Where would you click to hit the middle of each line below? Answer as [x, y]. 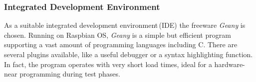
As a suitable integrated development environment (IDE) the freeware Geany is [125, 25]
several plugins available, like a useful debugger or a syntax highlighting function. [128, 54]
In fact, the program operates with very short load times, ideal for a [108, 64]
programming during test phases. [70, 74]
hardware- [230, 64]
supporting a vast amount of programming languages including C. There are [121, 44]
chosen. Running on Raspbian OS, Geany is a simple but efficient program [118, 35]
